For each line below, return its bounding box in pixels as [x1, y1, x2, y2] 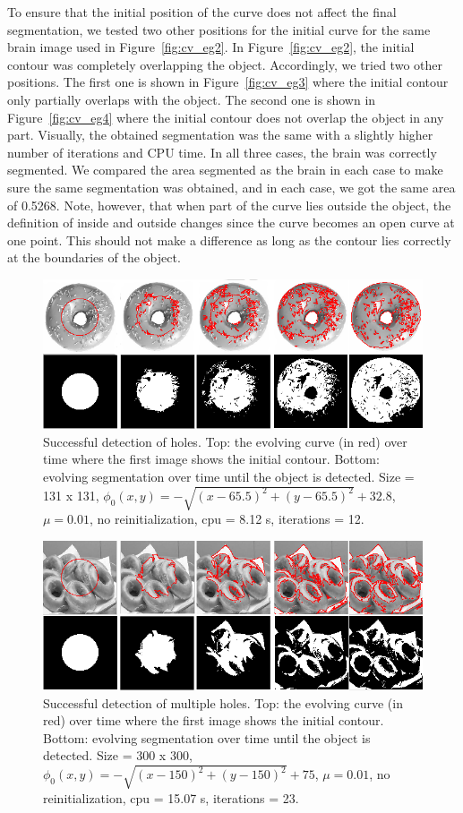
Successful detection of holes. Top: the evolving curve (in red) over [43, 432, 407, 450]
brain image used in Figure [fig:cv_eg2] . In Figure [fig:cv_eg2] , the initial [7, 38, 415, 56]
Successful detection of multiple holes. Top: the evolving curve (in [43, 693, 403, 712]
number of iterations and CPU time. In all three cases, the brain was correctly [7, 142, 437, 161]
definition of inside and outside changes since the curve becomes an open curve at [7, 213, 455, 232]
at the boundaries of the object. [7, 248, 181, 267]
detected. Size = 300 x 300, [43, 746, 193, 765]
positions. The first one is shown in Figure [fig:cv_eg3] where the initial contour [7, 73, 449, 91]
